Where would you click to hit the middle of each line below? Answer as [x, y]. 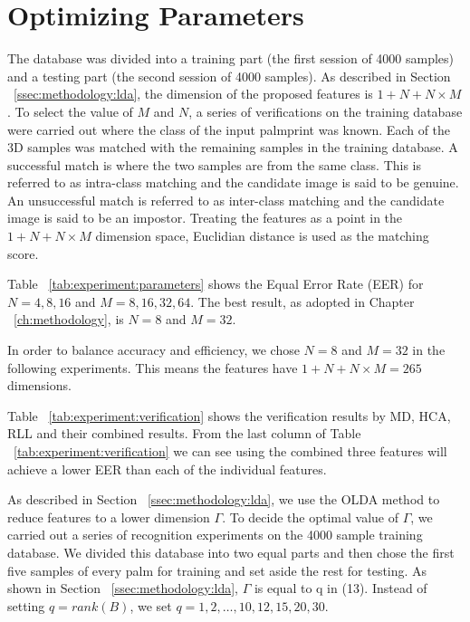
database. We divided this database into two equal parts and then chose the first [231, 552]
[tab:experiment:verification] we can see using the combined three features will [230, 451]
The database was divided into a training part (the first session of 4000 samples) [231, 58]
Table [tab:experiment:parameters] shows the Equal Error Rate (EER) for [216, 284]
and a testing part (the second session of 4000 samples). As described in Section [229, 76]
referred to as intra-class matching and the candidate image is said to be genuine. [233, 182]
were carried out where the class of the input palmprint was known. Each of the [229, 129]
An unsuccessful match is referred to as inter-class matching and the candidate [226, 200]
